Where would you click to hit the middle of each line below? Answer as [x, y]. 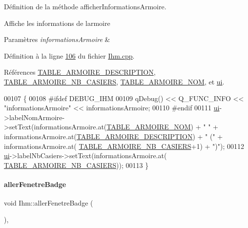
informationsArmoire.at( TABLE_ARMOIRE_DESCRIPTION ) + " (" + [114, 136]
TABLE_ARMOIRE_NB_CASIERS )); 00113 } [76, 165]
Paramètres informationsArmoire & [57, 39]
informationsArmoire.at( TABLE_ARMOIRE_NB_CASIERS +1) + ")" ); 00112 [124, 146]
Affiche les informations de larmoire [57, 23]
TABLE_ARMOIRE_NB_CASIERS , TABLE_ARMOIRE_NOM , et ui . [114, 81]
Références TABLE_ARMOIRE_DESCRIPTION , [80, 72]
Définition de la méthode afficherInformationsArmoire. [85, 6]
